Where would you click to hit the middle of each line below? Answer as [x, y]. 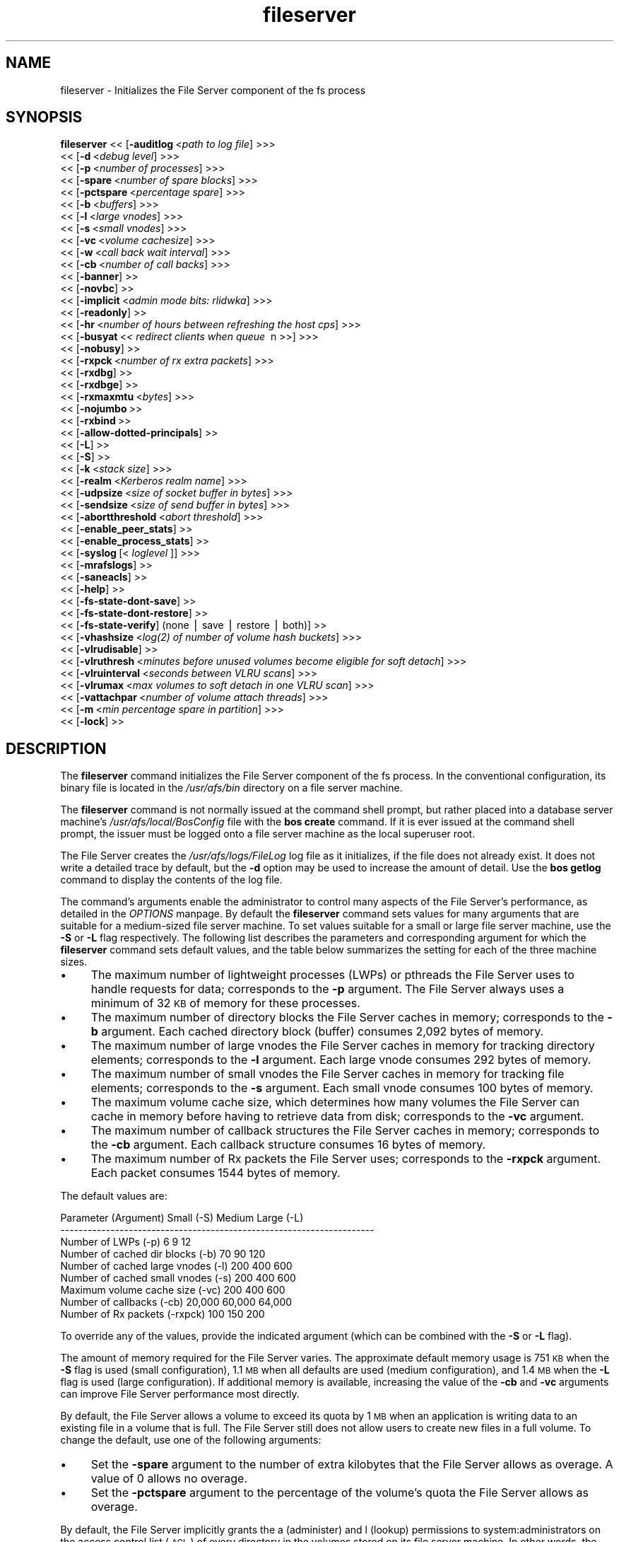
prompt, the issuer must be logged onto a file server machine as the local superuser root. [268, 834]
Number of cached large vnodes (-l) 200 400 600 [176, 1266]
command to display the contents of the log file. [171, 880]
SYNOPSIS [44, 117]
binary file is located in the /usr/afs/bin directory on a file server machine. [231, 788]
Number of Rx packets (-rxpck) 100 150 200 [163, 1314]
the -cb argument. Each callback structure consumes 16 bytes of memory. [288, 1145]
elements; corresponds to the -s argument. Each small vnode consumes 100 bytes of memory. [342, 1088]
